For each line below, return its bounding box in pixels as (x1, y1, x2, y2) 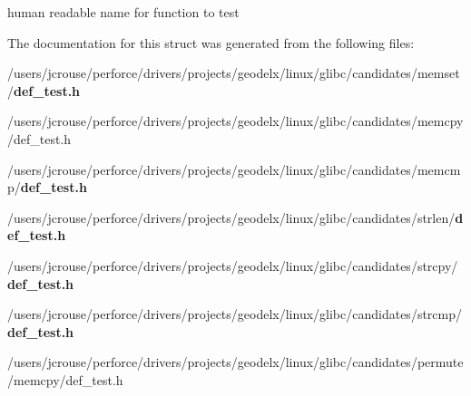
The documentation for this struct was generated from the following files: (7, 33, 415, 52)
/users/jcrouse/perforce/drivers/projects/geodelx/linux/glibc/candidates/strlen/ (7, 208, 456, 227)
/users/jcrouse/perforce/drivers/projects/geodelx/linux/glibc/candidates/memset (7, 63, 460, 82)
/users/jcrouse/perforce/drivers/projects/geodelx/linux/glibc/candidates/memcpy (7, 111, 464, 130)
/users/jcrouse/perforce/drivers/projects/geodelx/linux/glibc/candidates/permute (7, 353, 464, 372)
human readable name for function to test (7, 3, 240, 21)
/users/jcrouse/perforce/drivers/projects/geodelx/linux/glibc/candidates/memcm (7, 159, 461, 179)
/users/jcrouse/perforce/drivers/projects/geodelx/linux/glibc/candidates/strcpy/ (7, 256, 458, 275)
